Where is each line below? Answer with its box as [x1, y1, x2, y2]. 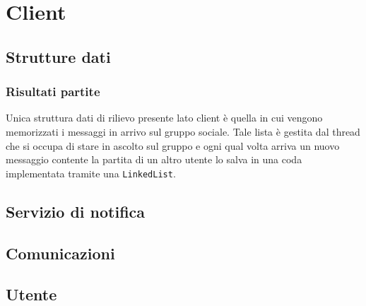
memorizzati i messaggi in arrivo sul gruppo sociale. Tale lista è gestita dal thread [6, 124, 360, 139]
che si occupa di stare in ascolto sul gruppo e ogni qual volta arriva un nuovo [6, 138, 340, 153]
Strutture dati [6, 45, 111, 67]
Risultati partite [6, 83, 100, 100]
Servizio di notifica [6, 200, 146, 222]
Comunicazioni [6, 242, 115, 264]
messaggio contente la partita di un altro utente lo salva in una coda [6, 152, 302, 167]
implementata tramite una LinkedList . [6, 165, 176, 180]
